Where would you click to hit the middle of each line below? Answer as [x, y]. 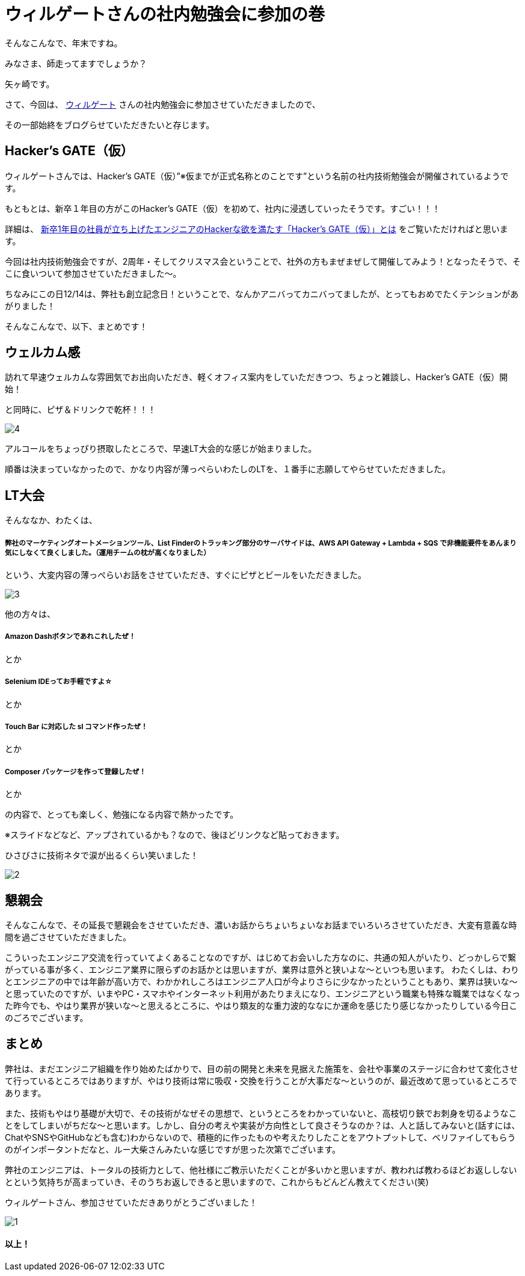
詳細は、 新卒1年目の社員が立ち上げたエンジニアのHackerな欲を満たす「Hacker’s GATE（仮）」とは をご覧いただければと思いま [256, 229]
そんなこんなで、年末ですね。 [64, 43]
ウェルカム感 [43, 353]
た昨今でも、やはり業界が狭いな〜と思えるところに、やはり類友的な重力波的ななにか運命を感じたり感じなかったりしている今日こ [261, 1006]
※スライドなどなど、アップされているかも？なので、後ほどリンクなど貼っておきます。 [175, 835]
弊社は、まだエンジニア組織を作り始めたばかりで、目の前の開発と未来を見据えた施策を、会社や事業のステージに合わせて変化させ [262, 1068]
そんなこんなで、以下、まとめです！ [76, 326]
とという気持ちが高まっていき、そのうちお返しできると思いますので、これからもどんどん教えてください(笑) [217, 1182]
